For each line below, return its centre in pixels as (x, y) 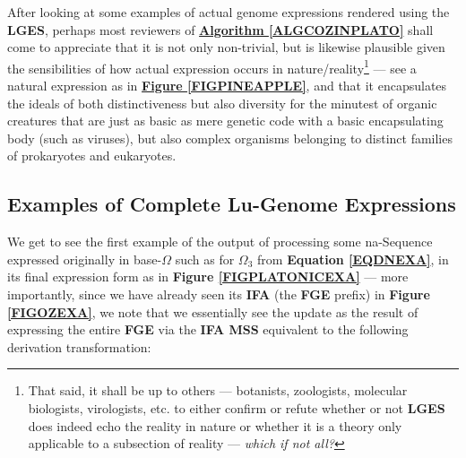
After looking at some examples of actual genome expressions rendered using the (229, 12)
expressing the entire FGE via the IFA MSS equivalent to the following (208, 329)
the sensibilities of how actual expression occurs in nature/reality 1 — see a (212, 66)
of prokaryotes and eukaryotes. (92, 156)
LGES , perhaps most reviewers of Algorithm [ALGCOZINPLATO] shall (220, 29)
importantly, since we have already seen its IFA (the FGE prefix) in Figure (219, 294)
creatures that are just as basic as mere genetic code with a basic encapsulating (225, 121)
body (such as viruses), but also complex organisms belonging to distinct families (230, 138)
